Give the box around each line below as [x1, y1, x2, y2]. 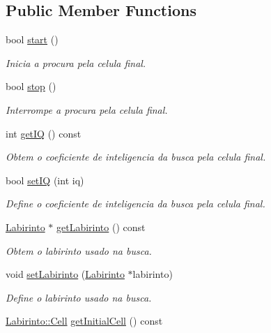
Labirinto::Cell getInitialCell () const [6, 313, 163, 328]
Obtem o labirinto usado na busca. [6, 243, 152, 258]
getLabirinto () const [56, 219, 146, 234]
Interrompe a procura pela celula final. [6, 102, 168, 117]
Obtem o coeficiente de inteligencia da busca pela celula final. [6, 149, 266, 164]
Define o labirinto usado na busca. [6, 290, 152, 304]
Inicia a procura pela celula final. [6, 55, 146, 70]
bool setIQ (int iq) [6, 172, 84, 187]
